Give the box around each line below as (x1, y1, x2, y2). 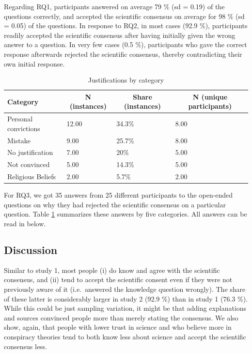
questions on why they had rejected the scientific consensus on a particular (4, 199, 226, 209)
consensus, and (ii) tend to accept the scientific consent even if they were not (4, 274, 233, 285)
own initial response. (4, 58, 65, 68)
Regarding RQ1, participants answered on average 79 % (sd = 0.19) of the (4, 1, 225, 11)
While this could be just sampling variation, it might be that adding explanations (4, 303, 247, 313)
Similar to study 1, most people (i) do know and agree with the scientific (4, 265, 220, 275)
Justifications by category (88, 75, 164, 85)
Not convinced (7, 159, 50, 169)
